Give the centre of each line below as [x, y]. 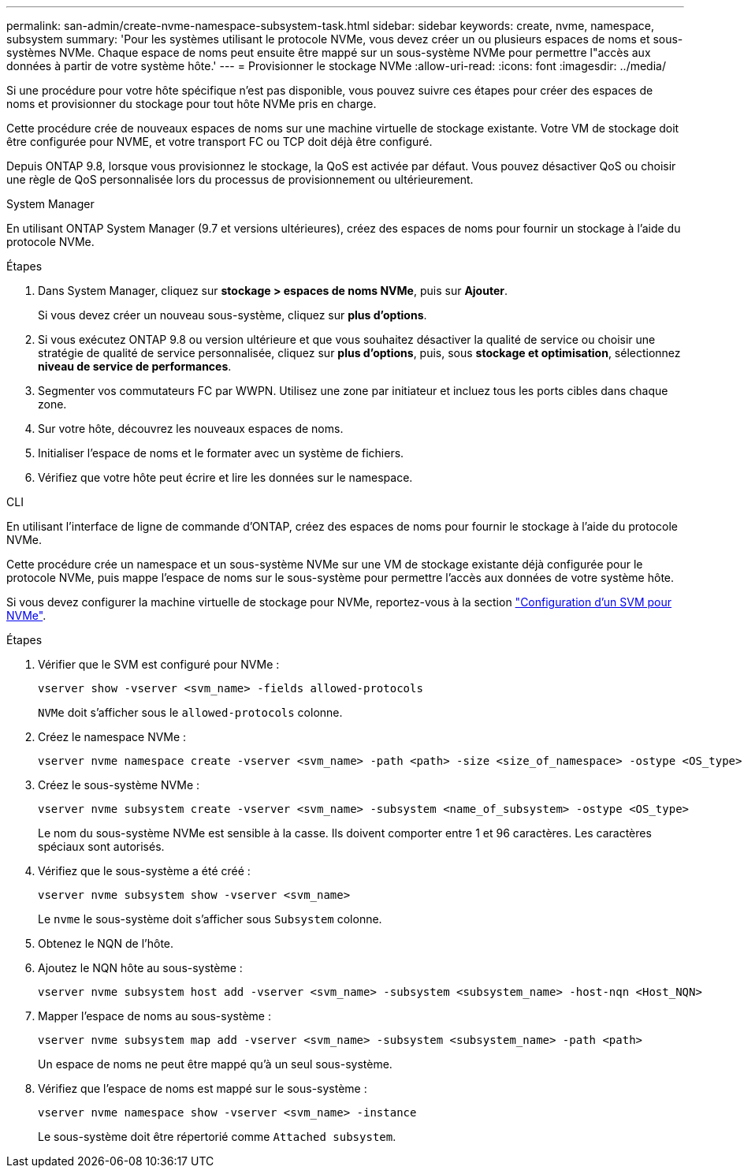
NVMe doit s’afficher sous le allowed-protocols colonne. [190, 712]
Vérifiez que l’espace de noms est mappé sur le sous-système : [203, 1088]
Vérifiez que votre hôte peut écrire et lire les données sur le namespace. [225, 477]
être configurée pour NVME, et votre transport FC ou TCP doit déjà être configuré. [219, 142]
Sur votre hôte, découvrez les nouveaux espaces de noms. [191, 429]
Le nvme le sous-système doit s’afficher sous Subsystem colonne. [210, 919]
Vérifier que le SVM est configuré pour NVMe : [159, 664]
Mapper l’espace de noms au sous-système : [154, 1016]
